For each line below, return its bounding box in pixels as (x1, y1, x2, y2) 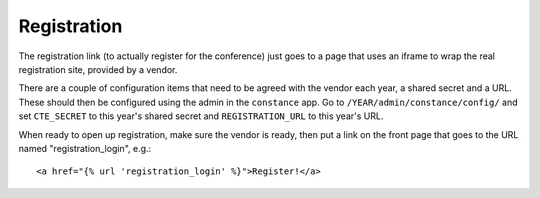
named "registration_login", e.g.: (18, 142, 152, 154)
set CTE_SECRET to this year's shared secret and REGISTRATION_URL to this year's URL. (18, 110, 384, 122)
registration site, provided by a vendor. (18, 63, 178, 75)
